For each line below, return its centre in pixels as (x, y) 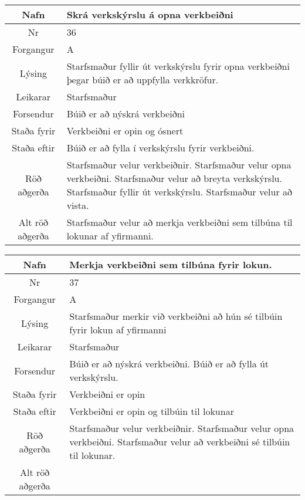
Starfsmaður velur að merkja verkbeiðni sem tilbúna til (179, 222)
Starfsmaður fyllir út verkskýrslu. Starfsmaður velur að (179, 192)
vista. (78, 205)
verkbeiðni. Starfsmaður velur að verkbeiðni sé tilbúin (180, 442)
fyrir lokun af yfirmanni (118, 330)
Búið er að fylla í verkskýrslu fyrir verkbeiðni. (160, 148)
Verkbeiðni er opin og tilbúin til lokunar (152, 411)
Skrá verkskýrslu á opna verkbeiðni (150, 14)
